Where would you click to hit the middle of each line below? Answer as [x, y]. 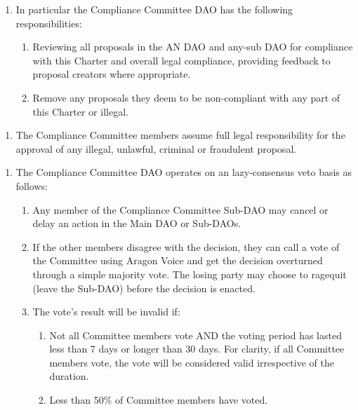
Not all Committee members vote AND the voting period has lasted [195, 335]
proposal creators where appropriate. [112, 74]
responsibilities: [49, 23]
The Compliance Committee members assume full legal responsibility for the [180, 135]
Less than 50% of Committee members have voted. [159, 400]
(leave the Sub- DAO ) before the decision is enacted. [144, 288]
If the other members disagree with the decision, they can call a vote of [186, 246]
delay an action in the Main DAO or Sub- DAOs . [137, 223]
